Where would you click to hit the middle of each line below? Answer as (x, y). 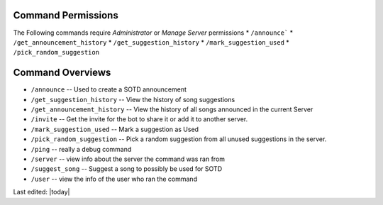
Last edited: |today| (41, 192)
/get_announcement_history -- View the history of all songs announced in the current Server (172, 109)
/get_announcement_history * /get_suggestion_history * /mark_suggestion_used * (151, 42)
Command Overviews (62, 73)
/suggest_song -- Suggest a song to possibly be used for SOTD (127, 169)
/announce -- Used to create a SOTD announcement (109, 89)
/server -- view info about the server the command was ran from (128, 159)
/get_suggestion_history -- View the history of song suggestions (133, 99)
